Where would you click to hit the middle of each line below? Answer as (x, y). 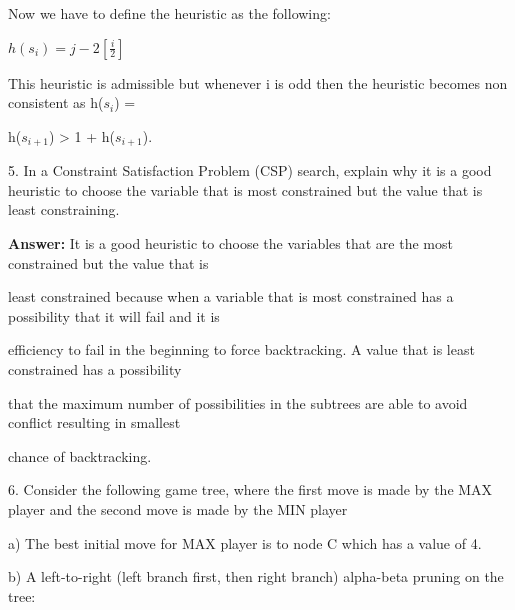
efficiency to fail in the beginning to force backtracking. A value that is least (241, 349)
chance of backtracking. (80, 455)
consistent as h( (56, 102)
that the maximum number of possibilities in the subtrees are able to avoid (238, 402)
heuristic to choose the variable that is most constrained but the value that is (245, 189)
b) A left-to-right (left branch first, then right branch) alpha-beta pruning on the (256, 576)
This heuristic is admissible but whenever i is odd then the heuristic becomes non (258, 82)
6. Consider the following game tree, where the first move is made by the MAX (250, 489)
